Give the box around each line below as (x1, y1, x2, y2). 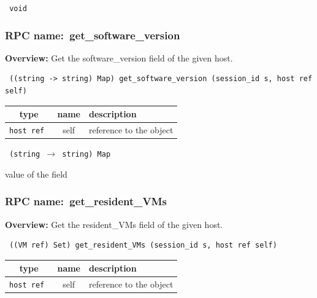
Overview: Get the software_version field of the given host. (5, 51, 233, 64)
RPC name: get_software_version (5, 27, 180, 42)
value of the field (5, 167, 67, 180)
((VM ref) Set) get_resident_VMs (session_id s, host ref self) (9, 241, 277, 250)
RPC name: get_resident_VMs (5, 194, 167, 209)
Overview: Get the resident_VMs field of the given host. (5, 218, 223, 230)
